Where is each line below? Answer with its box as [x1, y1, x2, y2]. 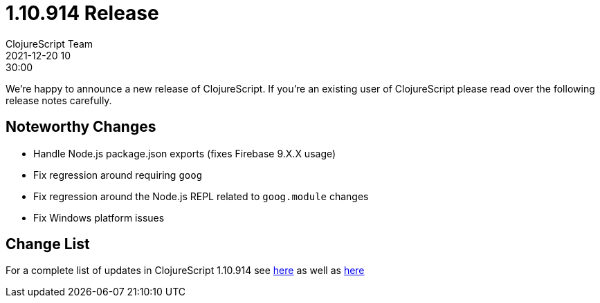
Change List [6, 235, 90, 253]
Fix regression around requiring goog [33, 168, 203, 181]
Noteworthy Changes [6, 118, 156, 136]
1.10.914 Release [6, 1, 159, 25]
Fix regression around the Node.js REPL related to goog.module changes [33, 190, 369, 202]
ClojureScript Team [6, 37, 93, 50]
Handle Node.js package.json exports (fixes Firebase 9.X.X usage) [33, 147, 336, 159]
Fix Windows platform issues [33, 211, 165, 224]
